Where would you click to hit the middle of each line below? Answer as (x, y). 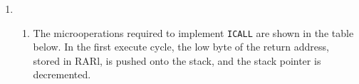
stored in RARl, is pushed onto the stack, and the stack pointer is (177, 60)
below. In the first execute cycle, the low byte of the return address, (181, 47)
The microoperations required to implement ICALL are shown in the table (193, 32)
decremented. (62, 74)
